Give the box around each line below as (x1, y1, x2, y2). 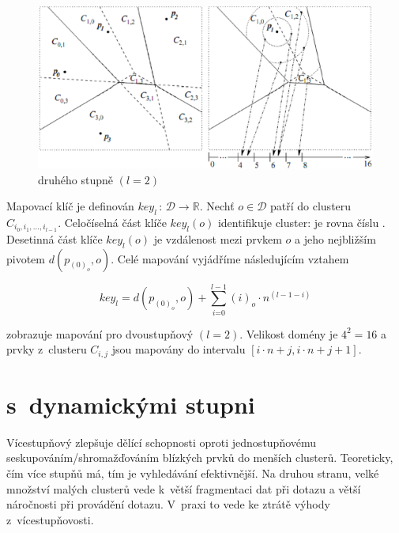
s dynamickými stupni (6, 387, 255, 420)
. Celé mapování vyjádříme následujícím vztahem (111, 250, 349, 266)
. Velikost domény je (239, 325, 338, 342)
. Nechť (199, 198, 235, 214)
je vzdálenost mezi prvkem (153, 230, 282, 247)
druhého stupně (38, 171, 114, 187)
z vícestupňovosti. (6, 511, 94, 527)
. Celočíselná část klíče (58, 214, 167, 230)
